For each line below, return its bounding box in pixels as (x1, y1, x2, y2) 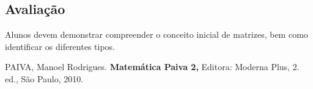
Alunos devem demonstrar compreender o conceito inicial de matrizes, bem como (5, 28, 308, 41)
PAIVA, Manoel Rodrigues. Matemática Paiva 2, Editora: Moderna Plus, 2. (5, 60, 300, 73)
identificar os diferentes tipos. (5, 40, 115, 52)
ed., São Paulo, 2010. (5, 72, 84, 85)
